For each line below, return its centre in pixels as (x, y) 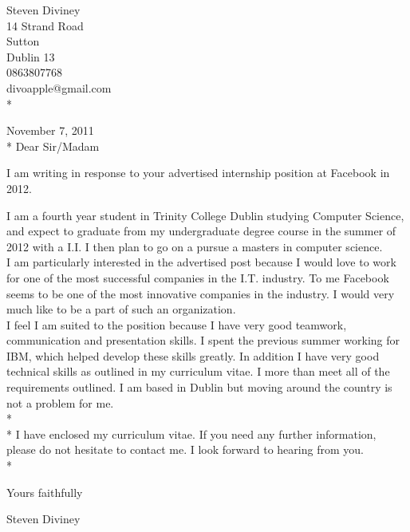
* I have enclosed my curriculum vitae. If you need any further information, (191, 433)
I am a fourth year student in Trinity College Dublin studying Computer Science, (205, 215)
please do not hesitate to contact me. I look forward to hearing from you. (185, 449)
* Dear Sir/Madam (53, 146)
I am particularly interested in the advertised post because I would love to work (201, 262)
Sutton (23, 41)
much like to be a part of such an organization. (121, 309)
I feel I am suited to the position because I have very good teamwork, (177, 324)
